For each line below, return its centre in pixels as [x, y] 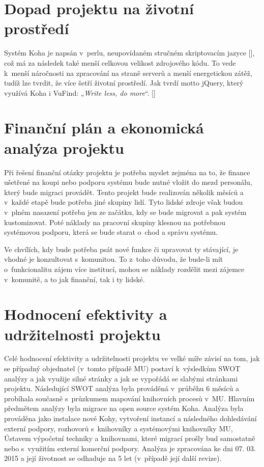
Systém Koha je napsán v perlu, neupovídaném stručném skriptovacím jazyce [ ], [129, 53]
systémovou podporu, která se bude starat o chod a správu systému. [111, 232]
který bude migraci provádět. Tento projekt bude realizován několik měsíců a [124, 192]
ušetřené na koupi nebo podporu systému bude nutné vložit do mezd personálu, [128, 182]
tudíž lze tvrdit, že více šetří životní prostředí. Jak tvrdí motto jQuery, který [124, 83]
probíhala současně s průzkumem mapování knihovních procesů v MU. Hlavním [129, 398]
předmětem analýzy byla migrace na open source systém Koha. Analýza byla [124, 408]
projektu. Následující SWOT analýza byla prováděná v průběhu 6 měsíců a [122, 388]
